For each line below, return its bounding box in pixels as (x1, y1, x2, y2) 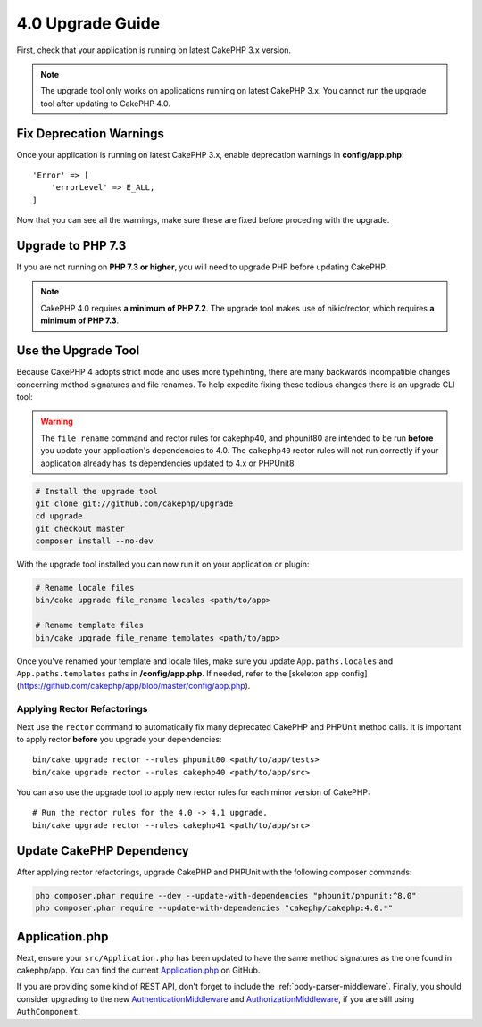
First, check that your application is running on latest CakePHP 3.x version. (16, 45, 292, 55)
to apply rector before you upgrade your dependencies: (16, 733, 222, 744)
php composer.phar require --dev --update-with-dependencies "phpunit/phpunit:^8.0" (35, 890, 417, 900)
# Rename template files (35, 620, 145, 631)
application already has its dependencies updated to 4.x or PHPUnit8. (40, 458, 296, 468)
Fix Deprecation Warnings (16, 126, 165, 141)
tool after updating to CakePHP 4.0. (40, 98, 171, 109)
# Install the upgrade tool (35, 486, 158, 496)
